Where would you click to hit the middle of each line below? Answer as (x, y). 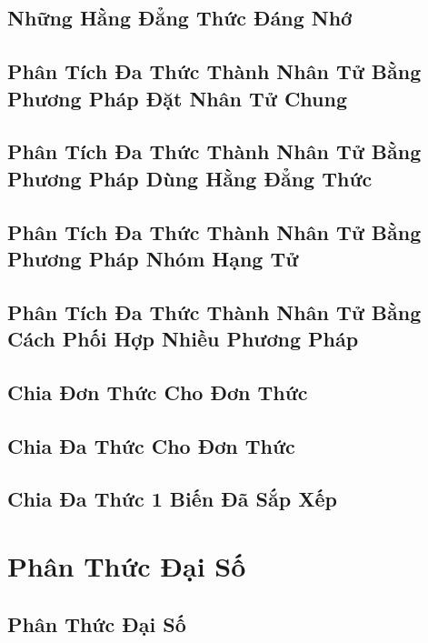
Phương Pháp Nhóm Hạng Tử (153, 258)
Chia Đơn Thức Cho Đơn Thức (158, 392)
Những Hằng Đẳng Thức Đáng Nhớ (180, 18)
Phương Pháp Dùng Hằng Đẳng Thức (190, 178)
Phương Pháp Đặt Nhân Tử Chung (178, 98)
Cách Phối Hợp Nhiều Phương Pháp (183, 339)
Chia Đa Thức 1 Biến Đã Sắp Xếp (172, 499)
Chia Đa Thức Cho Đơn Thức (151, 445)
